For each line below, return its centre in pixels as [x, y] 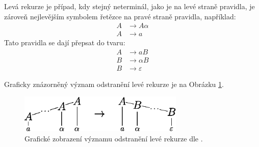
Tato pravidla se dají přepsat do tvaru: [65, 42]
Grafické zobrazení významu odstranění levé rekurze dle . [114, 138]
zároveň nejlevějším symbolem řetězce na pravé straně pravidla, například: [120, 16]
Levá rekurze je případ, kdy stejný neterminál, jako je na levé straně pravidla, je [129, 6]
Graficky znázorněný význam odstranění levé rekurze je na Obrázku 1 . [114, 84]
